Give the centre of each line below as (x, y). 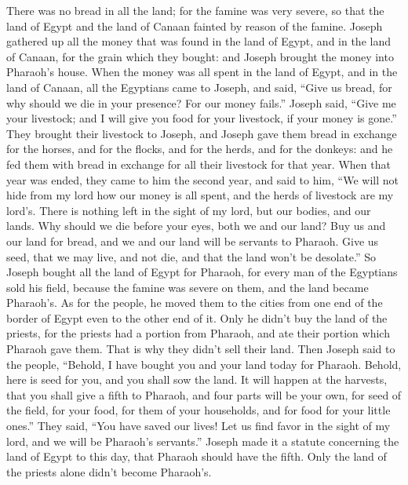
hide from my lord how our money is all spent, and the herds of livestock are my (200, 195)
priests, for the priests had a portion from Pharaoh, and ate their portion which (198, 333)
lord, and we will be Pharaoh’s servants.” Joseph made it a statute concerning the (203, 441)
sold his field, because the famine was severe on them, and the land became (188, 287)
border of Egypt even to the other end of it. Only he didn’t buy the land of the (197, 317)
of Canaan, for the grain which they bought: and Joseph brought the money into (200, 56)
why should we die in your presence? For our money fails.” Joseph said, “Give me (201, 102)
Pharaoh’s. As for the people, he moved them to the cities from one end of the (195, 303)
